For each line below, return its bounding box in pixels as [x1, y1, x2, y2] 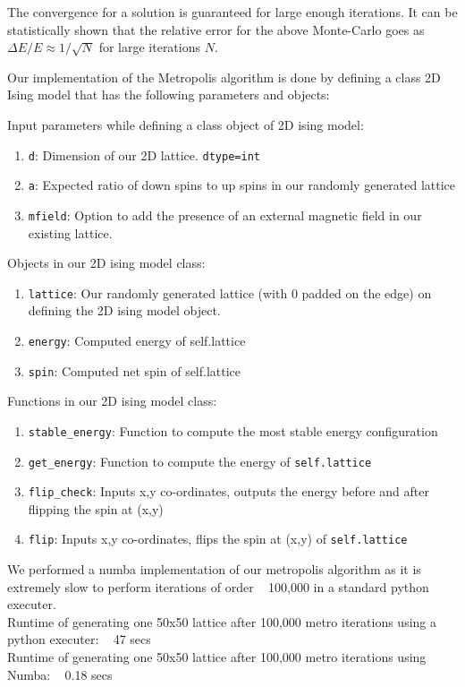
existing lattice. [28, 223, 113, 242]
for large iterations [98, 38, 201, 56]
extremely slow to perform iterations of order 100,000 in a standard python [7, 577, 429, 596]
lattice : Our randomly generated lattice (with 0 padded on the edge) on [28, 283, 432, 302]
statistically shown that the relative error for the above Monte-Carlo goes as [7, 20, 425, 39]
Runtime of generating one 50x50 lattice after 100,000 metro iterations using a [7, 612, 436, 631]
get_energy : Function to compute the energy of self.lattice [28, 451, 372, 470]
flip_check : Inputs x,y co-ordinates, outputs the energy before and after [28, 482, 429, 501]
